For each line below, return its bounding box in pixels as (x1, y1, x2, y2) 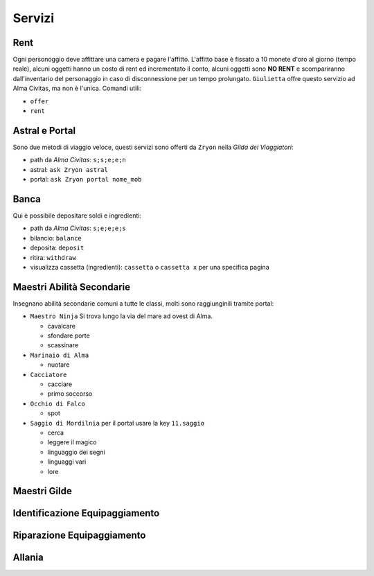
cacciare (47, 380, 73, 388)
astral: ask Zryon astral (30, 165, 109, 173)
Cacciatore (30, 371, 67, 378)
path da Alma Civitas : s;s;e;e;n (30, 156, 126, 164)
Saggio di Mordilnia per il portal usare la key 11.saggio (30, 419, 204, 427)
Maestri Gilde (12, 485, 72, 497)
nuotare (47, 360, 70, 369)
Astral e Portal (12, 125, 76, 137)
